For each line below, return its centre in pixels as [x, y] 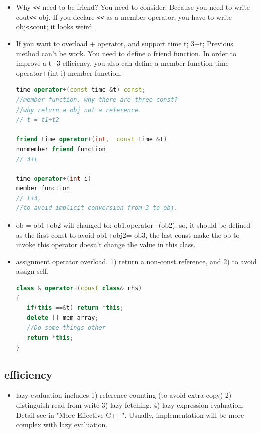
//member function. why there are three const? [97, 100]
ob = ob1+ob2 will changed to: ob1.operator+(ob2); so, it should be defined [133, 225]
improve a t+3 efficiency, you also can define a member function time [122, 63]
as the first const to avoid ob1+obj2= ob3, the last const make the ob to [128, 234]
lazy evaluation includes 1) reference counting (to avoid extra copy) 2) [124, 395]
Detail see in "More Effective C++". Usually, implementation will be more [130, 415]
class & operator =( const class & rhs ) [79, 289]
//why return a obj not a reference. [79, 110]
